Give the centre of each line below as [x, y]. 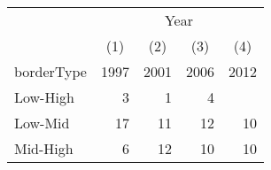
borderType [50, 71]
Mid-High [44, 148]
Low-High [44, 97]
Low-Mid [42, 123]
